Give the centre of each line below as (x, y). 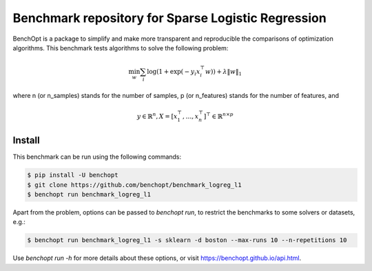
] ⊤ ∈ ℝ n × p (218, 116)
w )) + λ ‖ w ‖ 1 (224, 72)
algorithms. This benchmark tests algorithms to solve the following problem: (121, 48)
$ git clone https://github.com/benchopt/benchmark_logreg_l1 (134, 185)
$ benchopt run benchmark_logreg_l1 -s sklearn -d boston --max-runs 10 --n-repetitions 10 (187, 240)
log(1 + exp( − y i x (174, 72)
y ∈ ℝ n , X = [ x (157, 116)
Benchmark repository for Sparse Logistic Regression (169, 18)
